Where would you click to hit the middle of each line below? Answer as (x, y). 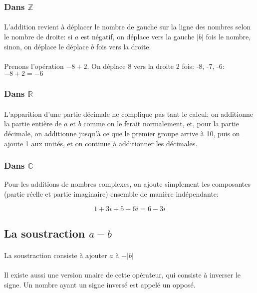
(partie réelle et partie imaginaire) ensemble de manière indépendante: (111, 194)
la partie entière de (33, 124)
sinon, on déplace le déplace (46, 46)
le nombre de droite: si (38, 37)
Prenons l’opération (34, 66)
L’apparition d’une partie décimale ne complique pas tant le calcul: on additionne (128, 114)
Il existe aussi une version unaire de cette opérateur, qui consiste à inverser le (122, 275)
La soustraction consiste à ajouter (56, 255)
